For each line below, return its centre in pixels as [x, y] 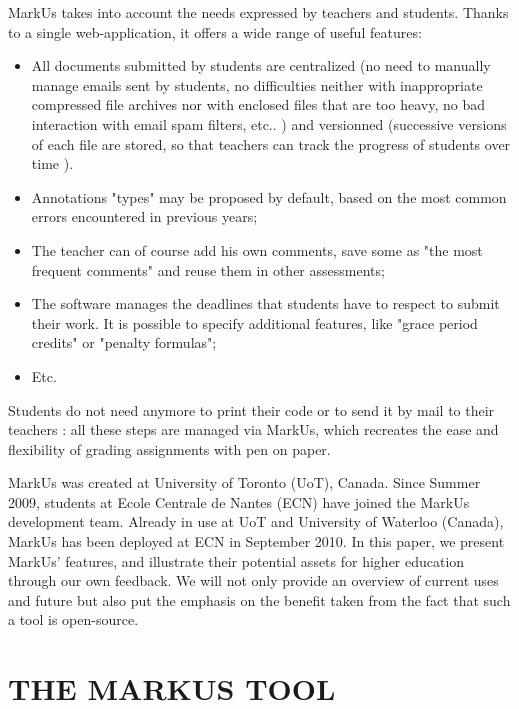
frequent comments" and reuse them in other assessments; [208, 269]
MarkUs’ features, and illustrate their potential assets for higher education [236, 560]
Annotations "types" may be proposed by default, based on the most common [269, 196]
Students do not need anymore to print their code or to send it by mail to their [251, 409]
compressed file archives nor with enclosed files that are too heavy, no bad [258, 104]
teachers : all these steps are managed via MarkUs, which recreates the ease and [253, 429]
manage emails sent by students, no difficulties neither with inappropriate [257, 84]
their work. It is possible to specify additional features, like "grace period [254, 322]
